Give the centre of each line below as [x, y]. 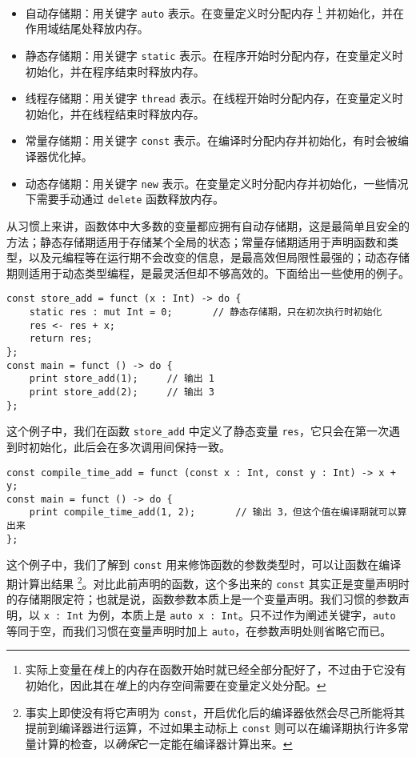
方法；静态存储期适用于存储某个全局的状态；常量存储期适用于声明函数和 [197, 241]
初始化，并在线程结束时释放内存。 [115, 113]
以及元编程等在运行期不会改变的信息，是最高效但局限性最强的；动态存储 [219, 257]
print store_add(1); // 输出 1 [122, 379]
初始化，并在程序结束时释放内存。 [115, 71]
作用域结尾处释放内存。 [87, 28]
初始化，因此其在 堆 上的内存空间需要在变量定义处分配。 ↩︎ [176, 685]
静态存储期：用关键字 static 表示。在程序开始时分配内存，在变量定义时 [214, 55]
